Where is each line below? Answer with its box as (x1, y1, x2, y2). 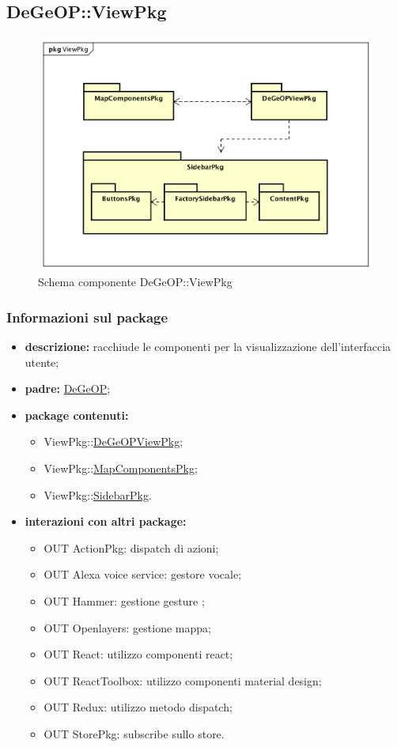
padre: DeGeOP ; (25, 380, 111, 397)
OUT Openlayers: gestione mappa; (43, 619, 211, 636)
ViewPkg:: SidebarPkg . (43, 486, 152, 503)
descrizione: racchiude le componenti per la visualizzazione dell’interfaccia (25, 338, 391, 355)
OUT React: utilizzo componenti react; (43, 646, 233, 662)
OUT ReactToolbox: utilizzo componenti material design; (43, 672, 322, 689)
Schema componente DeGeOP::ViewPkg (38, 274, 233, 290)
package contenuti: (25, 406, 129, 423)
